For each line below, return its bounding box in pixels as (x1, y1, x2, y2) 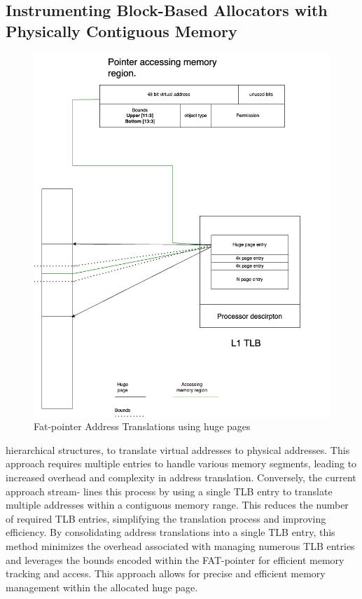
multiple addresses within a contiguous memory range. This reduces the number (6, 497, 349, 512)
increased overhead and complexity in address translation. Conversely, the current (6, 470, 356, 484)
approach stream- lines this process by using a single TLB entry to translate (6, 483, 333, 498)
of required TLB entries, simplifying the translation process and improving (6, 511, 326, 525)
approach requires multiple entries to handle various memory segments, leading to (6, 456, 357, 471)
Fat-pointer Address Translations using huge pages (34, 419, 251, 434)
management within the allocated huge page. (6, 579, 198, 594)
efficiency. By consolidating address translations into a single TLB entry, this (6, 525, 335, 539)
